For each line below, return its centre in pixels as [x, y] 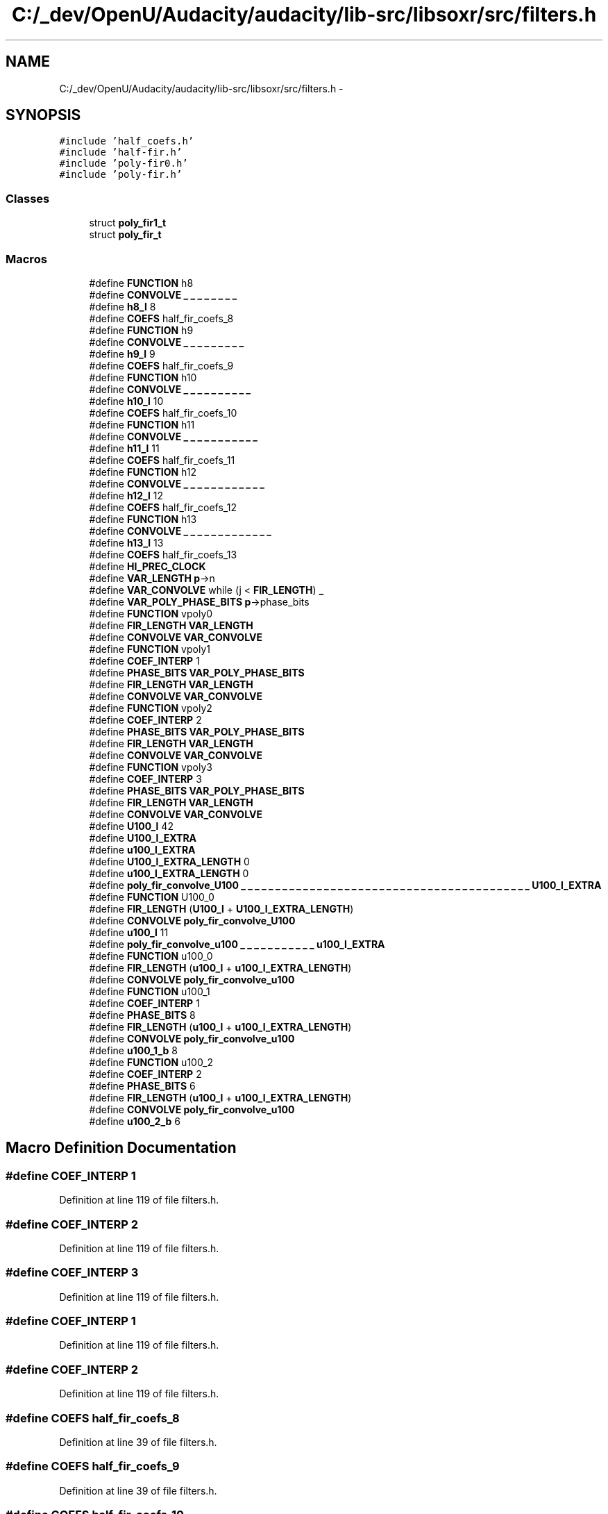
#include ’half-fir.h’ [121, 152]
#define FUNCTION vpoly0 [151, 613]
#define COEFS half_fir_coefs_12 [163, 507]
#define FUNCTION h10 [143, 377]
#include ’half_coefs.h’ [127, 141]
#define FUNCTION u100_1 [150, 991]
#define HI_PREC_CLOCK [147, 566]
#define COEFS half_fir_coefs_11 [162, 460]
